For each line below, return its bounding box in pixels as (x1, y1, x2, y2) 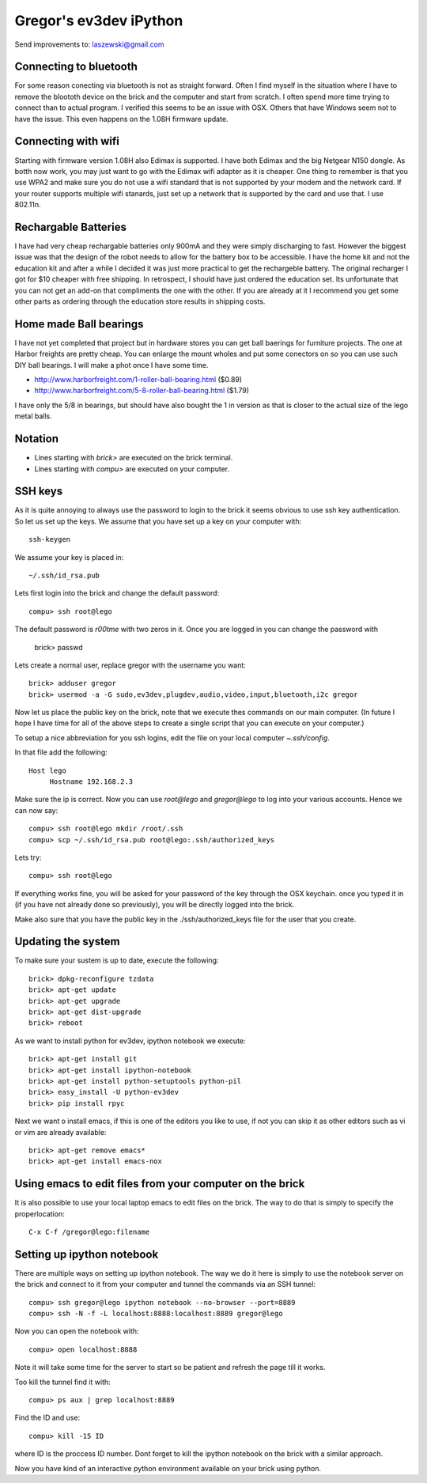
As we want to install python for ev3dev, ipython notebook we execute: (14, 1036, 246, 1046)
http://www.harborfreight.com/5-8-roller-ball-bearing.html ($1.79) (34, 386, 249, 395)
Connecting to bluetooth (14, 60, 138, 74)
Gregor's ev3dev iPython (14, 12, 183, 29)
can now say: (14, 805, 59, 815)
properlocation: (14, 1209, 65, 1218)
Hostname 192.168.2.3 (49, 777, 134, 786)
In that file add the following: (14, 747, 108, 757)
